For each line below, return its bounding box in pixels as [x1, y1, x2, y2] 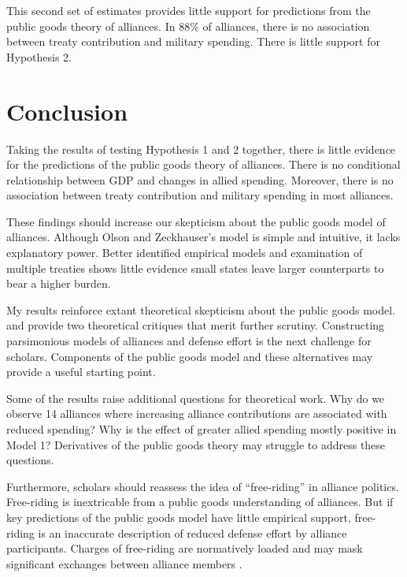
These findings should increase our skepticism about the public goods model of [6, 213, 386, 229]
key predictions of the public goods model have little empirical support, [6, 508, 351, 525]
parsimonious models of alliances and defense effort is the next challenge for [6, 333, 372, 349]
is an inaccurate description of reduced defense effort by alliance [38, 524, 347, 541]
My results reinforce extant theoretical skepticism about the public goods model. [6, 301, 396, 318]
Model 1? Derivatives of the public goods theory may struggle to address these [6, 436, 386, 452]
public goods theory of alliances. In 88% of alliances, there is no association [6, 17, 370, 34]
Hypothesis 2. [6, 48, 72, 65]
